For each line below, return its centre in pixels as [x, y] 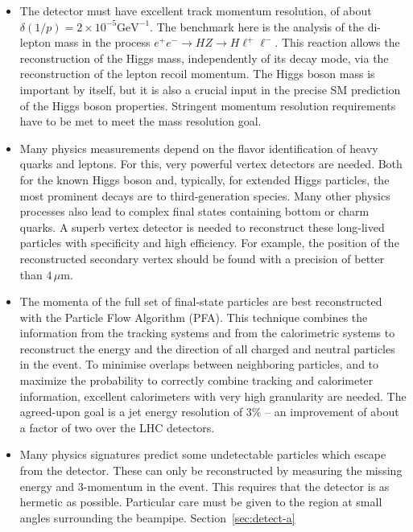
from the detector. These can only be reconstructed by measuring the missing [211, 470]
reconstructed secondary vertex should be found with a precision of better [202, 258]
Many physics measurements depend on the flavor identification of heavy [199, 148]
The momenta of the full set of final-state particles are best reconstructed [201, 301]
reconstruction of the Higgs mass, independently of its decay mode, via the [204, 58]
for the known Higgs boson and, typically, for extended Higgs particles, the [204, 179]
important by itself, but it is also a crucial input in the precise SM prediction [210, 89]
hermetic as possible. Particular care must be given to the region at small [201, 502]
